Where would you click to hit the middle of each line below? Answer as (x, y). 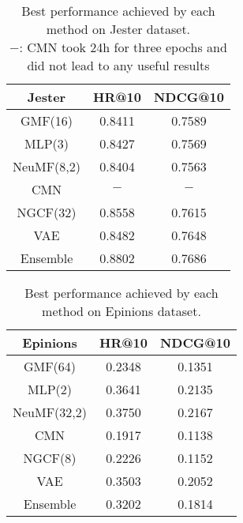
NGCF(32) (47, 212)
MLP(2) (50, 389)
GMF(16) (47, 120)
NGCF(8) (50, 458)
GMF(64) (50, 366)
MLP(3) (47, 143)
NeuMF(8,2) (47, 166)
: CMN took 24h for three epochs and (123, 47)
